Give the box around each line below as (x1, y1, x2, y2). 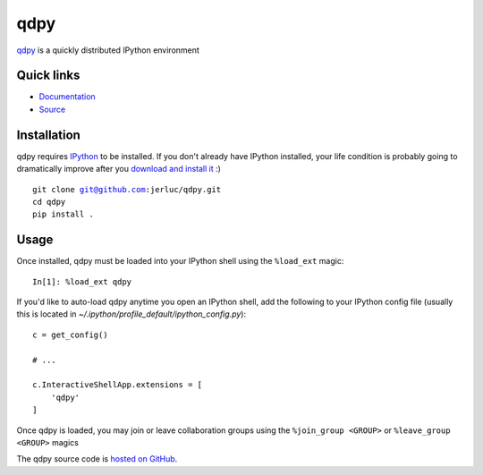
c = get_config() (32, 329, 108, 340)
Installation (16, 127, 80, 142)
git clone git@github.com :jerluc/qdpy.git (32, 184, 222, 194)
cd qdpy (32, 197, 66, 207)
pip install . (32, 209, 94, 219)
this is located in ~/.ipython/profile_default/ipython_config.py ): (16, 309, 246, 319)
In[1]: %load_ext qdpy (32, 276, 132, 286)
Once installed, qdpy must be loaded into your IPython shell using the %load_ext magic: (16, 256, 344, 267)
